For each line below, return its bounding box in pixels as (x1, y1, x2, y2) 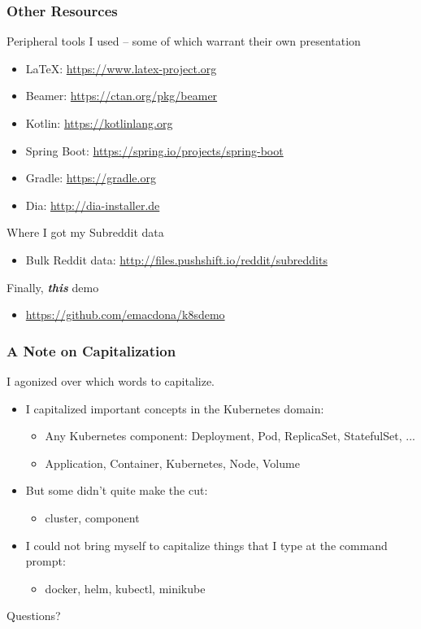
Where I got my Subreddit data (7, 224, 164, 241)
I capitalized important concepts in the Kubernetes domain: (25, 400, 324, 417)
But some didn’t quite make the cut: (25, 482, 208, 499)
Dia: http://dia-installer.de (25, 196, 160, 213)
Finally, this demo (7, 278, 99, 295)
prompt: (25, 553, 66, 570)
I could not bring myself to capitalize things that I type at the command (25, 536, 388, 553)
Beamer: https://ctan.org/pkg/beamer (25, 87, 218, 104)
